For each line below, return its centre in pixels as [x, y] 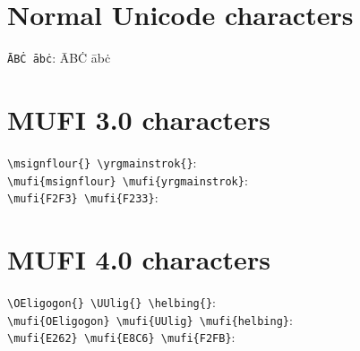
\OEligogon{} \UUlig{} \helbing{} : [111, 302]
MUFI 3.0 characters [139, 119]
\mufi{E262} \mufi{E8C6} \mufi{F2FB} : [121, 337]
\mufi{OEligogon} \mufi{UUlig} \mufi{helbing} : [150, 319]
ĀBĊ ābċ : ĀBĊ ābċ [59, 58]
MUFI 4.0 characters [139, 259]
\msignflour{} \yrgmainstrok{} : [102, 162]
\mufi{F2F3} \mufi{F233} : [83, 197]
